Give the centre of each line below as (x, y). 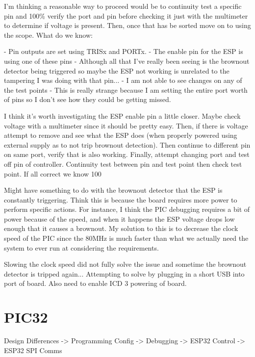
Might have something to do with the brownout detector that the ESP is (113, 190)
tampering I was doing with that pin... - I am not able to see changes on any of (123, 80)
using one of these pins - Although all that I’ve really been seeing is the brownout (127, 61)
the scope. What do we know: (48, 35)
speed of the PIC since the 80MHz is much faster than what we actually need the (126, 238)
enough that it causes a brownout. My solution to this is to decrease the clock (121, 228)
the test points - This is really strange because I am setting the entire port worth (126, 89)
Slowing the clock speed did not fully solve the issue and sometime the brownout (125, 264)
